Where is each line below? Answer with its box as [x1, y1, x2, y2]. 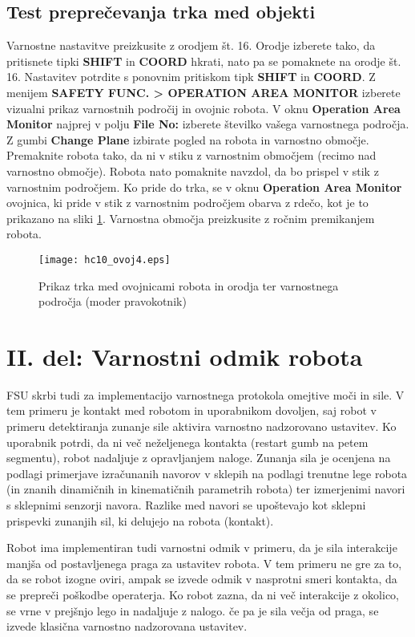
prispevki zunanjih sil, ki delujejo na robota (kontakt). [6, 512, 274, 529]
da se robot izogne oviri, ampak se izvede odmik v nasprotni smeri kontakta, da [6, 570, 397, 587]
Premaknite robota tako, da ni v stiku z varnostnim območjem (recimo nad [6, 147, 377, 164]
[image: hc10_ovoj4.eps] [38, 254, 171, 266]
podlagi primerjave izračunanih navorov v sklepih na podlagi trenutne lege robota [6, 465, 408, 481]
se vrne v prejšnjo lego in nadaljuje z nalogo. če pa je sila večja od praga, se [6, 602, 379, 619]
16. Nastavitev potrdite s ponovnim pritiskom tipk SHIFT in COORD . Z [6, 68, 376, 85]
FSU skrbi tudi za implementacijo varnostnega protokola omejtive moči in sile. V [6, 386, 405, 403]
